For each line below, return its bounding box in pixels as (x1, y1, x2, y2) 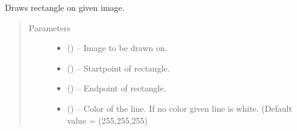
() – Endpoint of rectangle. (67, 82, 166, 94)
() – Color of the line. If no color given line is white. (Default (67, 102, 292, 114)
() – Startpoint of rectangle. (67, 61, 170, 74)
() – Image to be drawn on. (67, 41, 167, 54)
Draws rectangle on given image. (5, 1, 125, 13)
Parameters (28, 21, 70, 34)
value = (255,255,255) (67, 114, 148, 126)
